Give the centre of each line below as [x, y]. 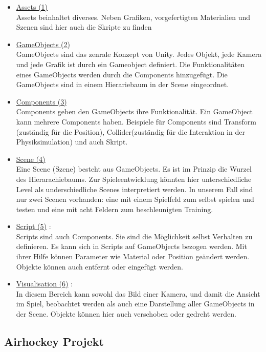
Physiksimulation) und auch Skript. [72, 142]
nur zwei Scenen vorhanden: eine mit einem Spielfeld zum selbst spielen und [135, 199]
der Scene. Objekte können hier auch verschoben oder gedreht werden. [126, 314]
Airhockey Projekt [54, 341]
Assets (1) [32, 7]
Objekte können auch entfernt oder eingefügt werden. [99, 266]
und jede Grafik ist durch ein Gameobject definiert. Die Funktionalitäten [130, 64]
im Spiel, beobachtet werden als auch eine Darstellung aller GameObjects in [135, 304]
